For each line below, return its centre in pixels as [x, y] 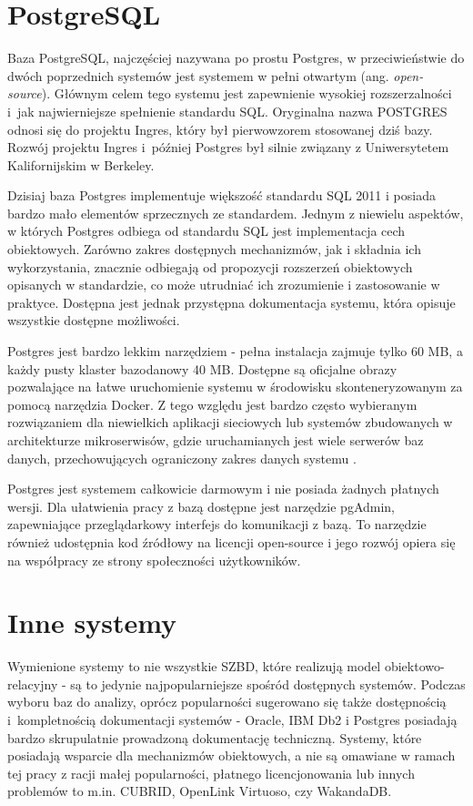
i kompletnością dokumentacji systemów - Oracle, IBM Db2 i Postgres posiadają [232, 720]
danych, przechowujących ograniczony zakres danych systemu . [182, 458]
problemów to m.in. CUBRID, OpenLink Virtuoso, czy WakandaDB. [200, 791]
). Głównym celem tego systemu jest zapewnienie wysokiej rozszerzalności [247, 93]
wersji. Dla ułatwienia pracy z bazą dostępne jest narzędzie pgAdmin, [201, 506]
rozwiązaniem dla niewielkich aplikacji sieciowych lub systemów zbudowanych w [230, 422]
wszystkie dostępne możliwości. [94, 320]
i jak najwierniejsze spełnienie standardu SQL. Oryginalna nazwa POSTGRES [227, 111]
